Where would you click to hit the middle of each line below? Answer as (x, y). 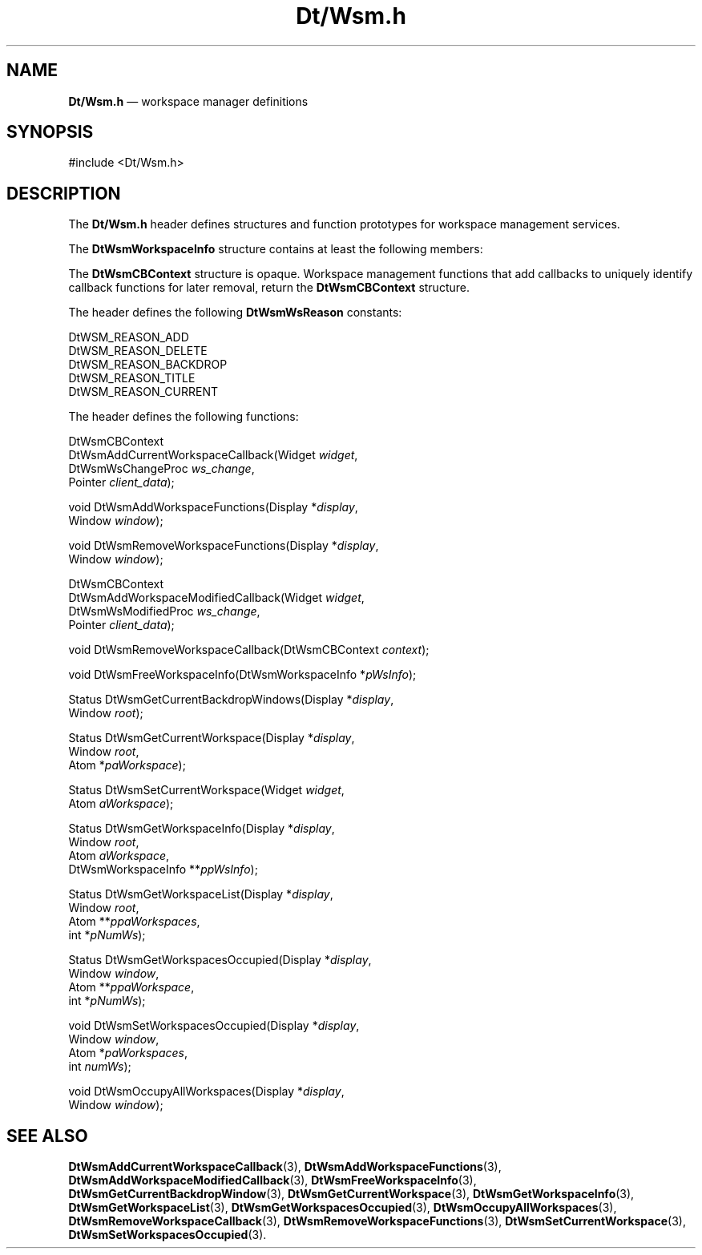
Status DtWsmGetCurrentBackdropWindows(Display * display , (231, 700)
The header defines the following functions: (184, 417)
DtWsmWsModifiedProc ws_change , (164, 611)
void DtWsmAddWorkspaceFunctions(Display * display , (213, 507)
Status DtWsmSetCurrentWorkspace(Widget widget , (206, 790)
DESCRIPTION (64, 193)
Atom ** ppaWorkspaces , (134, 922)
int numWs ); (100, 1067)
